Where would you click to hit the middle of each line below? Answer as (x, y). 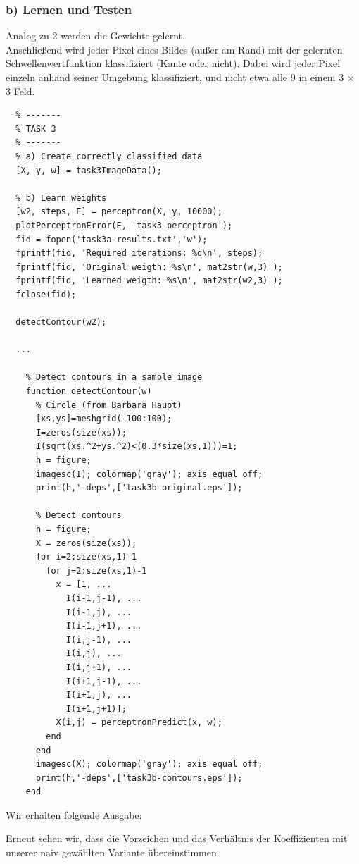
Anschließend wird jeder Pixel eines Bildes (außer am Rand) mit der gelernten (174, 49)
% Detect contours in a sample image (114, 377)
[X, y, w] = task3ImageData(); (89, 170)
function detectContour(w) (89, 391)
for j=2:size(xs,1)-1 (96, 570)
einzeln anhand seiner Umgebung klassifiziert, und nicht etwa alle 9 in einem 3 (175, 77)
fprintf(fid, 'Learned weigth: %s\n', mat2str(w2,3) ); (149, 281)
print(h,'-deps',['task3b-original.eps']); (139, 488)
